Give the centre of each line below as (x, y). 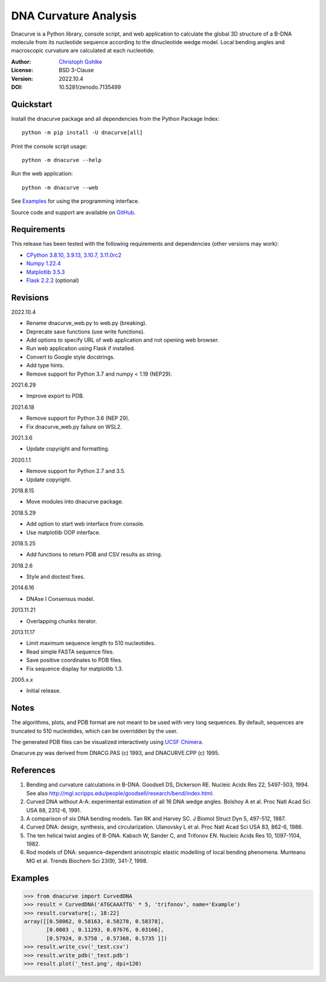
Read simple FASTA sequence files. (70, 652)
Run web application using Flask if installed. (81, 348)
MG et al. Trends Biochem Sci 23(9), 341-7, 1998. (87, 861)
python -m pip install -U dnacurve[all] (82, 133)
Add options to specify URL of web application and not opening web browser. (123, 340)
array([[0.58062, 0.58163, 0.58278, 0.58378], (94, 922)
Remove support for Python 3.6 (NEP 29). (78, 418)
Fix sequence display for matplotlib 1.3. (75, 669)
